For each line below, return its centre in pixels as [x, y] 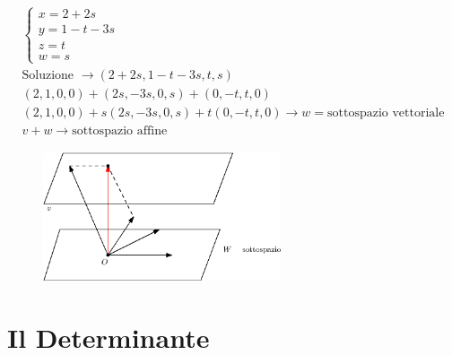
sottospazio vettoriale [386, 113]
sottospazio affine [120, 130]
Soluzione [48, 75]
